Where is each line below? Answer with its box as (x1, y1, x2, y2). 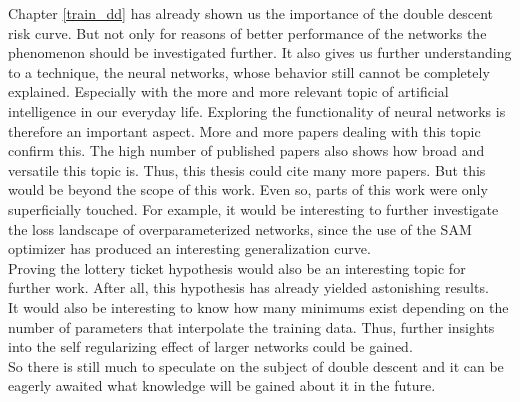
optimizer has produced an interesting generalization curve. (8, 238, 371, 259)
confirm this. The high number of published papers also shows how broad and (8, 140, 485, 161)
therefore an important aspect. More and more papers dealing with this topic (8, 120, 481, 141)
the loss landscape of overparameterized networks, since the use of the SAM (8, 218, 472, 239)
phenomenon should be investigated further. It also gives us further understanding (8, 42, 512, 63)
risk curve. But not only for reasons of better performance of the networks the (8, 22, 487, 43)
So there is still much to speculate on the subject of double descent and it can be (8, 355, 504, 376)
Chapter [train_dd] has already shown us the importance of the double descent (8, 3, 494, 23)
